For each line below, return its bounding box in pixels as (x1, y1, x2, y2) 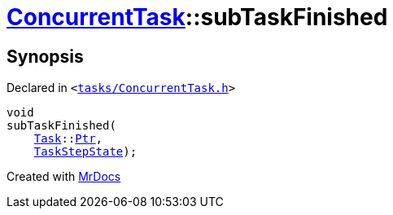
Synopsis (7, 46, 84, 67)
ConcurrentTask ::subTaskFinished (7, 3, 388, 31)
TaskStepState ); (33, 145, 138, 159)
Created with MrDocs (7, 169, 121, 184)
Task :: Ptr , (33, 132, 103, 146)
